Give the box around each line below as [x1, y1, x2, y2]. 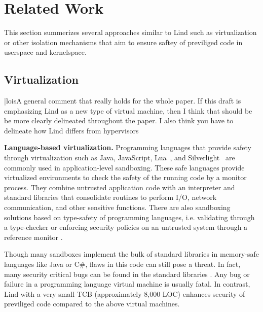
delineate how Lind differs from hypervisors [4, 125, 139, 135]
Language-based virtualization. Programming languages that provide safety [4, 142, 251, 153]
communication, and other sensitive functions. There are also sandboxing [4, 202, 231, 213]
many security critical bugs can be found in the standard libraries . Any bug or [4, 268, 250, 279]
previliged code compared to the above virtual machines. [4, 298, 180, 309]
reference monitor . [4, 231, 63, 242]
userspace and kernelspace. [4, 47, 87, 57]
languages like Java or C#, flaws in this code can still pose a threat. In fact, [4, 259, 241, 269]
